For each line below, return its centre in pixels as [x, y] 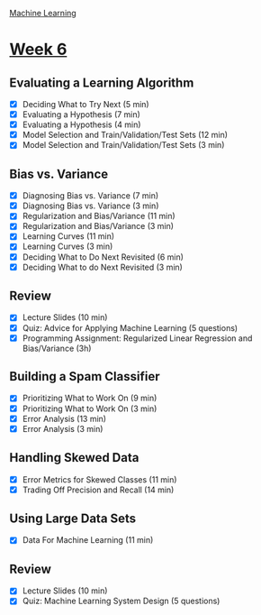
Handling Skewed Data [74, 458]
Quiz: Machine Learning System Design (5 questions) [121, 601]
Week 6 [38, 50]
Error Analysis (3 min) [63, 428]
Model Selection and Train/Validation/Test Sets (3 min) [123, 145]
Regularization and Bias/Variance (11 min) [99, 216]
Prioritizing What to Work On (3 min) [90, 408]
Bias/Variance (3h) [57, 348]
